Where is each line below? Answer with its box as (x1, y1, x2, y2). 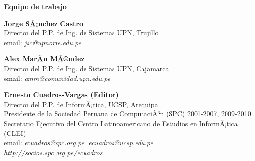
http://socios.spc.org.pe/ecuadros (4, 147, 103, 157)
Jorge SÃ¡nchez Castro (4, 18, 84, 28)
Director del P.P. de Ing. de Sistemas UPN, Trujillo (4, 27, 159, 38)
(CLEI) (4, 128, 26, 138)
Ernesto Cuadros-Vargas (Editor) (4, 89, 119, 100)
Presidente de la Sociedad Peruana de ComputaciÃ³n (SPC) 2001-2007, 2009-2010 (4, 108, 251, 119)
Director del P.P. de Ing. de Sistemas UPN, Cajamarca (4, 63, 169, 73)
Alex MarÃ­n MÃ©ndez (4, 54, 85, 64)
